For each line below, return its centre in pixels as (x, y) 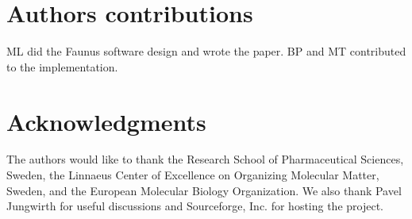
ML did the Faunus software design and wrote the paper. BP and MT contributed (206, 51)
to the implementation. (62, 66)
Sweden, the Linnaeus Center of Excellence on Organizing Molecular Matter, (193, 175)
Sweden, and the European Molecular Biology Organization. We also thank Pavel (204, 190)
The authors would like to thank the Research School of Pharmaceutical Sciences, (205, 159)
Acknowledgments (106, 121)
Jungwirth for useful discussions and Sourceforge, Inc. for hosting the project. (195, 206)
